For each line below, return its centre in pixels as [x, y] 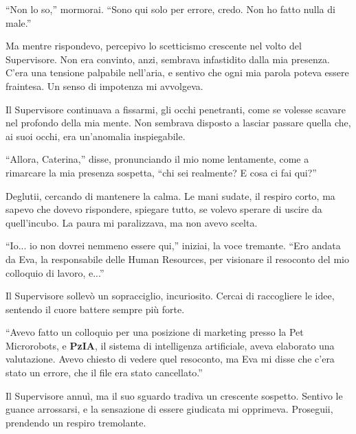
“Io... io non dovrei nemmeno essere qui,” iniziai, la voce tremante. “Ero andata [173, 245]
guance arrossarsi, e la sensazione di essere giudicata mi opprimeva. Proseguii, [169, 409]
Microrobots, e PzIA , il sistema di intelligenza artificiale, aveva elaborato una [170, 345]
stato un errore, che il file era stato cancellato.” [104, 373]
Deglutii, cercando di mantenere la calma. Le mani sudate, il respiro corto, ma [170, 195]
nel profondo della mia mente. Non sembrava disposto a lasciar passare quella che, [178, 123]
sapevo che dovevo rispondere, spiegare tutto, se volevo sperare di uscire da [164, 209]
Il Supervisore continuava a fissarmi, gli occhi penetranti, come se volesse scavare [176, 109]
